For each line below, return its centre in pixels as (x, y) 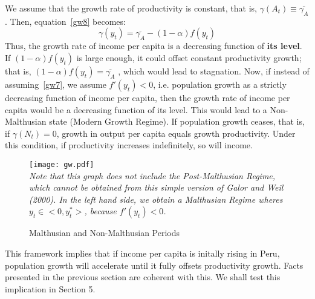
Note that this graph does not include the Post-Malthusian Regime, (152, 175)
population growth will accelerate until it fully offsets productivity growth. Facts (154, 265)
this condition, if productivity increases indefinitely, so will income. (129, 145)
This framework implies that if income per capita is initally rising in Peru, (142, 253)
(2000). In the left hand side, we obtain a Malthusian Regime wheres (156, 199)
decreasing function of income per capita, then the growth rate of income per (148, 97)
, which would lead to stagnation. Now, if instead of (214, 71)
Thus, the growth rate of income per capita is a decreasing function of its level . (154, 46)
